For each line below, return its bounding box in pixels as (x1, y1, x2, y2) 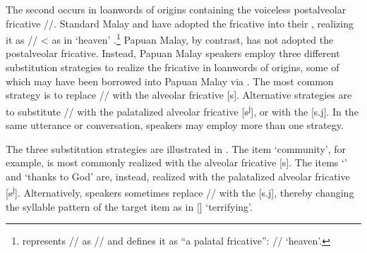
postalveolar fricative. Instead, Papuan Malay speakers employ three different (6, 46, 340, 61)
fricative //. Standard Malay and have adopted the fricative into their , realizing (6, 16, 354, 30)
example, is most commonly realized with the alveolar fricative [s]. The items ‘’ (6, 155, 347, 170)
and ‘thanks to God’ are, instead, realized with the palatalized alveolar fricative (6, 168, 350, 183)
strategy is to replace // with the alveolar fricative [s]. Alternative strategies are (6, 87, 352, 102)
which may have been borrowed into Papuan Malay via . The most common (6, 73, 334, 88)
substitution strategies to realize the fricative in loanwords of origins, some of (6, 60, 339, 75)
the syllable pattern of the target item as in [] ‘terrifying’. (6, 199, 253, 214)
